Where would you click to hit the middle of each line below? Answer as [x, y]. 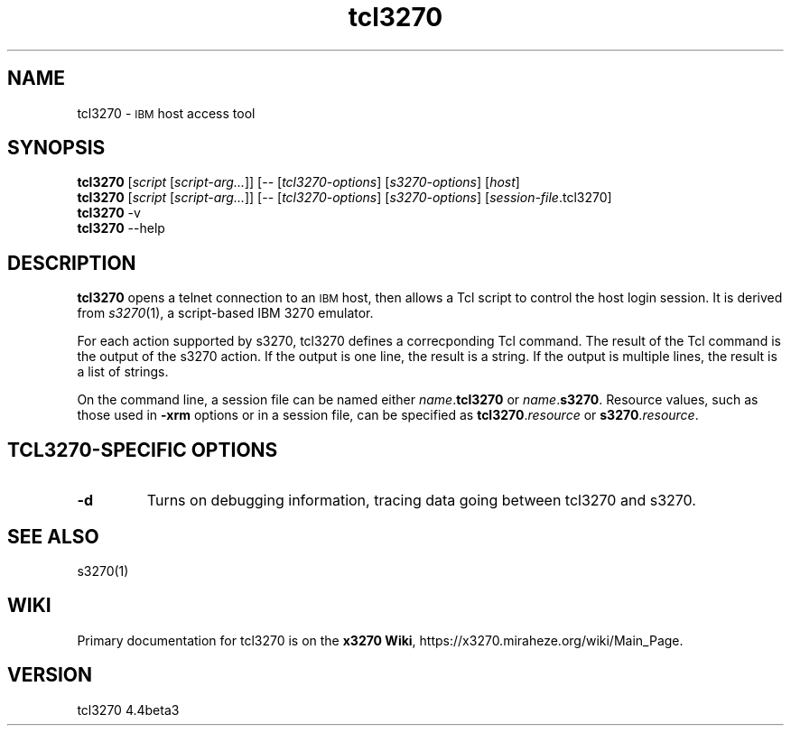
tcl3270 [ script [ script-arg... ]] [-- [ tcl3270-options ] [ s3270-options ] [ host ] [298, 182]
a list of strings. [123, 372]
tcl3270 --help [121, 228]
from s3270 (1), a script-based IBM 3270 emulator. [225, 313]
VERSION [50, 675]
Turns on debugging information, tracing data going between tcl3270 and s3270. [421, 501]
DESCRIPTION [72, 263]
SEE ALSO [53, 536]
